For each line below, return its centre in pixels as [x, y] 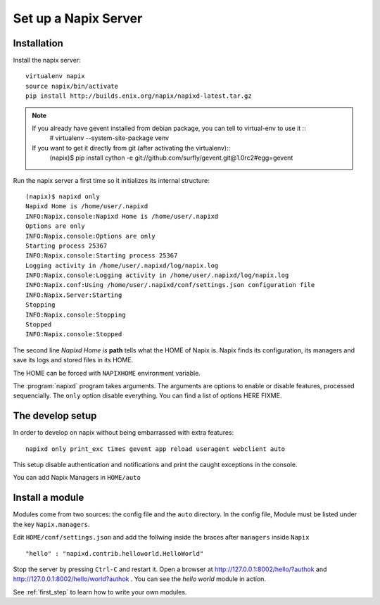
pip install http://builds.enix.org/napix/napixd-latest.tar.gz [139, 96]
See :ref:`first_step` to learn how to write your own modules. [100, 592]
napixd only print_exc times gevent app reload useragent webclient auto [156, 449]
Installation [38, 43]
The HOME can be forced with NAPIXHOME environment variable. [107, 373]
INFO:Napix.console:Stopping [76, 314]
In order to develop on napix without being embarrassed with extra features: [123, 433]
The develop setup [55, 416]
